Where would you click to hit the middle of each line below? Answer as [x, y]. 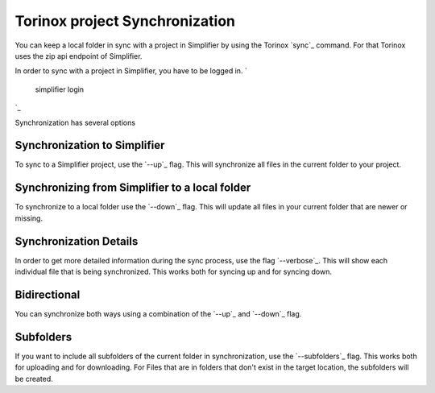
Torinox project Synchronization [125, 21]
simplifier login [60, 89]
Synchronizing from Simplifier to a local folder [133, 188]
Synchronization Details [77, 241]
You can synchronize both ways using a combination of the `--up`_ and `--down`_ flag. [158, 313]
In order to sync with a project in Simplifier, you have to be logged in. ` [131, 71]
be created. [34, 379]
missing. [29, 218]
